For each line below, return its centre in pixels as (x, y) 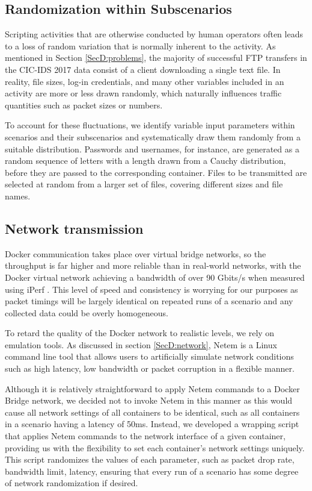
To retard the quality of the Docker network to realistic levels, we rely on (140, 333)
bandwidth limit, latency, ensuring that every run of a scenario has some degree (152, 471)
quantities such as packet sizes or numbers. (84, 105)
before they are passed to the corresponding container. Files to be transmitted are (156, 172)
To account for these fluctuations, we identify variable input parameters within (150, 125)
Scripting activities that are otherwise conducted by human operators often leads (154, 34)
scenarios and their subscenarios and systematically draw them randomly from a (153, 136)
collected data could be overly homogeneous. (87, 312)
